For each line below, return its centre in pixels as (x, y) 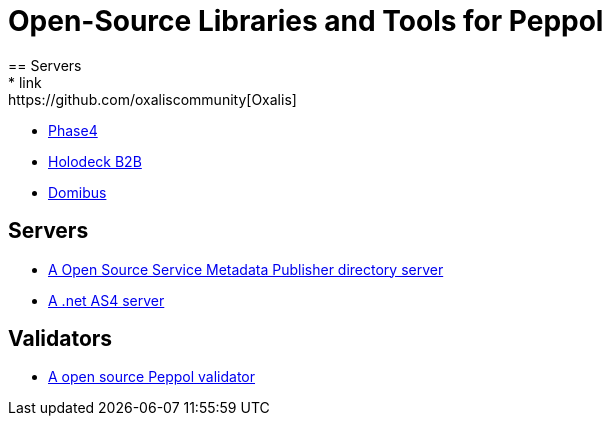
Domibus (77, 192)
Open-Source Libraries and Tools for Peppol (306, 21)
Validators (60, 339)
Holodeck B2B (95, 161)
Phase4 (73, 130)
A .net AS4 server (106, 300)
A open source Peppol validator (152, 377)
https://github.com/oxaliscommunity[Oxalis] (152, 99)
